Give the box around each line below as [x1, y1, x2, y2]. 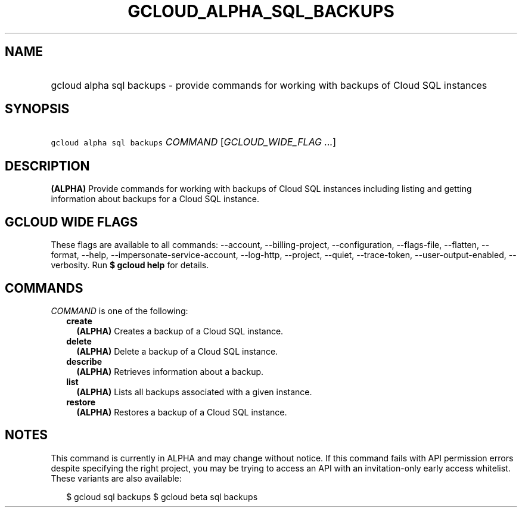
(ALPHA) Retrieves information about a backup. [76, 366, 264, 377]
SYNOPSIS [5, 101, 70, 117]
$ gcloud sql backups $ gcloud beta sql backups [66, 491, 258, 502]
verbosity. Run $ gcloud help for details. [51, 260, 209, 271]
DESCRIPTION [5, 158, 90, 173]
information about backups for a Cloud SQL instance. [51, 194, 260, 204]
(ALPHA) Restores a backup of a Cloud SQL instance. [76, 407, 287, 417]
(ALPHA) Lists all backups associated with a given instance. [76, 386, 312, 397]
